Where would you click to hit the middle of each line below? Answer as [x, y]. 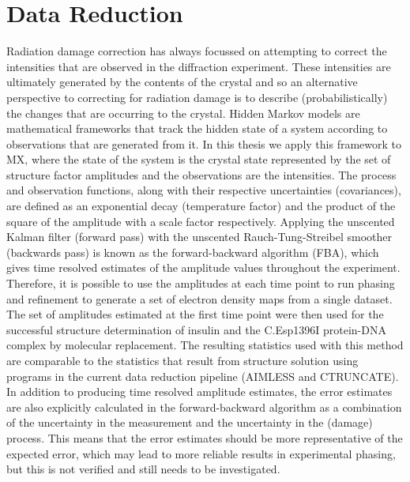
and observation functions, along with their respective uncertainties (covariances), [204, 190]
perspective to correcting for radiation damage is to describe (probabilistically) [197, 97]
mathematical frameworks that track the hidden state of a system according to [197, 128]
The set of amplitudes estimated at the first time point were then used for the [195, 314]
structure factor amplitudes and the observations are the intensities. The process [201, 174]
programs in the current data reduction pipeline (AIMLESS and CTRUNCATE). [203, 376]
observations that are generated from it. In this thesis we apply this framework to [204, 143]
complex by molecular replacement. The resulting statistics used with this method [205, 345]
